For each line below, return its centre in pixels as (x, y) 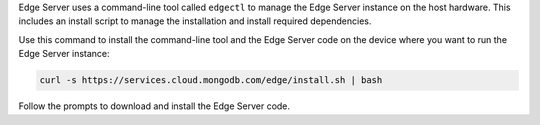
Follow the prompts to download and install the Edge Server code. (154, 106)
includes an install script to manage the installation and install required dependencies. (195, 21)
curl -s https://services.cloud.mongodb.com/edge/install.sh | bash (211, 80)
